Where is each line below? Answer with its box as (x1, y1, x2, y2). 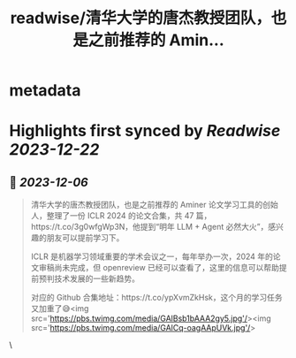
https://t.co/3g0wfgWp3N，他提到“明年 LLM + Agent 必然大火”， (30, 222, 269, 232)
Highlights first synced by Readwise (9, 121, 281, 141)
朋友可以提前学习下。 (46, 232, 125, 243)
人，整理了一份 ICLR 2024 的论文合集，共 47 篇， (30, 210, 212, 221)
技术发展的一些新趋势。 (54, 273, 140, 284)
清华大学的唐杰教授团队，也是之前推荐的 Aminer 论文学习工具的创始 (30, 200, 278, 210)
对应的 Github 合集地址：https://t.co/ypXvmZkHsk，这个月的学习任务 (30, 293, 283, 303)
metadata (9, 80, 81, 101)
